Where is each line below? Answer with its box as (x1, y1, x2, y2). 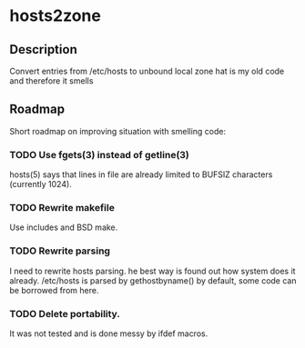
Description (9, 42, 77, 57)
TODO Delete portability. (9, 307, 121, 320)
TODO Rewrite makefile (9, 202, 116, 214)
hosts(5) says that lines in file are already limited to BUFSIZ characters (9, 169, 273, 180)
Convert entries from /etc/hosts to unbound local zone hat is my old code (9, 65, 285, 76)
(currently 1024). (9, 179, 73, 190)
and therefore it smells (9, 75, 94, 86)
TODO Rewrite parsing (9, 244, 111, 257)
